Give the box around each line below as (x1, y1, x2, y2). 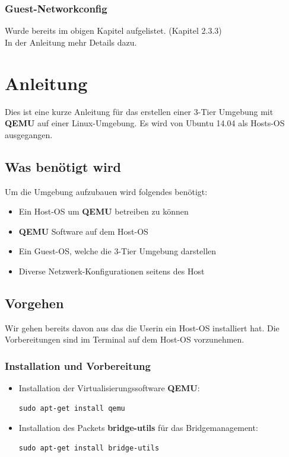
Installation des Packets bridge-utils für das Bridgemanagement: (18, 421, 258, 434)
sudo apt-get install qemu (18, 404, 125, 413)
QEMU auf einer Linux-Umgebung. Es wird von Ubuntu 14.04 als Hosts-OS (5, 117, 285, 129)
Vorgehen (5, 293, 64, 312)
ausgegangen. (5, 128, 53, 140)
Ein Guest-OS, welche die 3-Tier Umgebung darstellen (18, 245, 217, 257)
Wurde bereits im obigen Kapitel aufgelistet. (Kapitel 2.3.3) (5, 24, 222, 37)
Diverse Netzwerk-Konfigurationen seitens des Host (18, 264, 205, 277)
